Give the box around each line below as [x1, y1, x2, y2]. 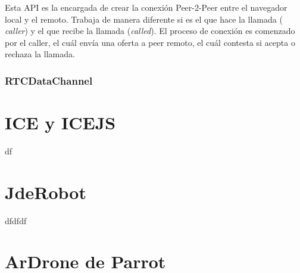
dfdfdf [5, 214, 27, 227]
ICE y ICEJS [5, 110, 116, 134]
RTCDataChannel [5, 73, 93, 88]
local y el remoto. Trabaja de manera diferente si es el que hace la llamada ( [5, 13, 283, 25]
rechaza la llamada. [5, 48, 75, 60]
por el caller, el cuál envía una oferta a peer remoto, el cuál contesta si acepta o [5, 36, 295, 48]
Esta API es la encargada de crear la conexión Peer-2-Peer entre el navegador [5, 1, 287, 13]
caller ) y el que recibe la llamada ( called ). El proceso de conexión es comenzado [5, 24, 295, 37]
